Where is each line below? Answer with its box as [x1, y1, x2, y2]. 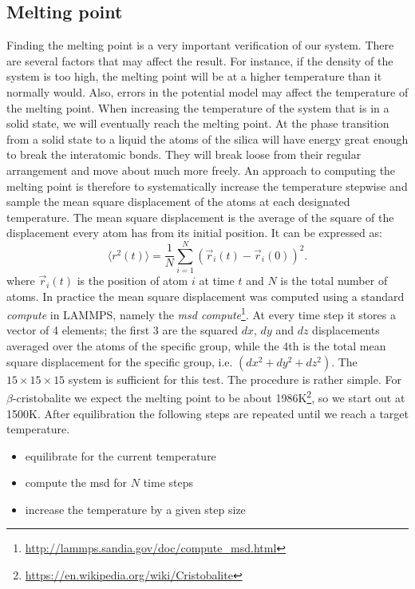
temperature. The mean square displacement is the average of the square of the [6, 208, 394, 225]
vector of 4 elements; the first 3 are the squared [6, 322, 239, 338]
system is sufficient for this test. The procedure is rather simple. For [68, 370, 401, 387]
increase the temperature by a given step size [25, 500, 246, 517]
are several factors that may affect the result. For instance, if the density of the [6, 52, 393, 69]
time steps [143, 474, 194, 491]
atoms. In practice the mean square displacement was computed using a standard [6, 287, 405, 304]
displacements [312, 322, 380, 338]
